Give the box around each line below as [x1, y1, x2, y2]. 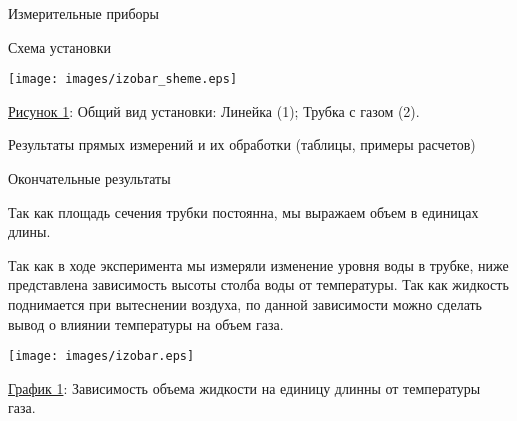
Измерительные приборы [8, 3, 159, 23]
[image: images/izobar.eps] [8, 349, 195, 364]
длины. [8, 221, 51, 242]
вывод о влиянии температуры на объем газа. [8, 313, 284, 334]
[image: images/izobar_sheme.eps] [8, 72, 238, 87]
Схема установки [8, 36, 111, 57]
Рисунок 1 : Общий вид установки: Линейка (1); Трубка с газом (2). [8, 100, 420, 121]
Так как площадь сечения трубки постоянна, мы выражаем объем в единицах [8, 201, 479, 222]
